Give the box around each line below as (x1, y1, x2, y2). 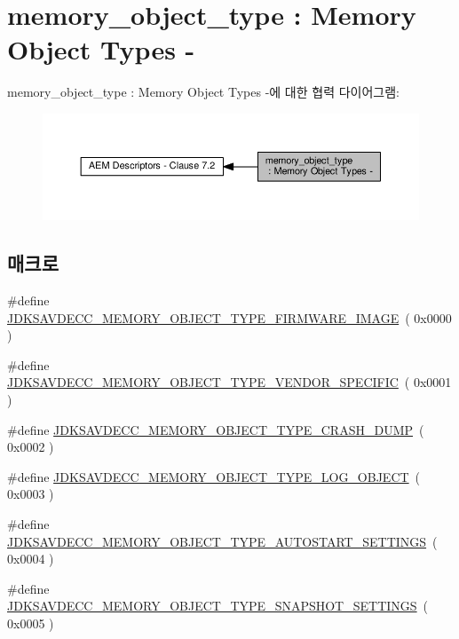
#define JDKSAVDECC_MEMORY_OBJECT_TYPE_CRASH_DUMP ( (7, 420, 424, 438)
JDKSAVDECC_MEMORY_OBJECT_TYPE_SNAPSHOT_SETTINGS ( (7, 596, 429, 615)
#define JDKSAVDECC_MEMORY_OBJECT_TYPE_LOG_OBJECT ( (7, 467, 421, 485)
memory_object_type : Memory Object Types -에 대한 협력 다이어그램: (7, 83, 400, 101)
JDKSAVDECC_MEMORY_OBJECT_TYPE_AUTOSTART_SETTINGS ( (7, 532, 438, 550)
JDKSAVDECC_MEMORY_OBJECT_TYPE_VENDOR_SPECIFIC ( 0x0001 (7, 373, 452, 391)
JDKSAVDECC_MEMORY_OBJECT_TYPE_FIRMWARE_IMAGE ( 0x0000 (7, 308, 452, 327)
